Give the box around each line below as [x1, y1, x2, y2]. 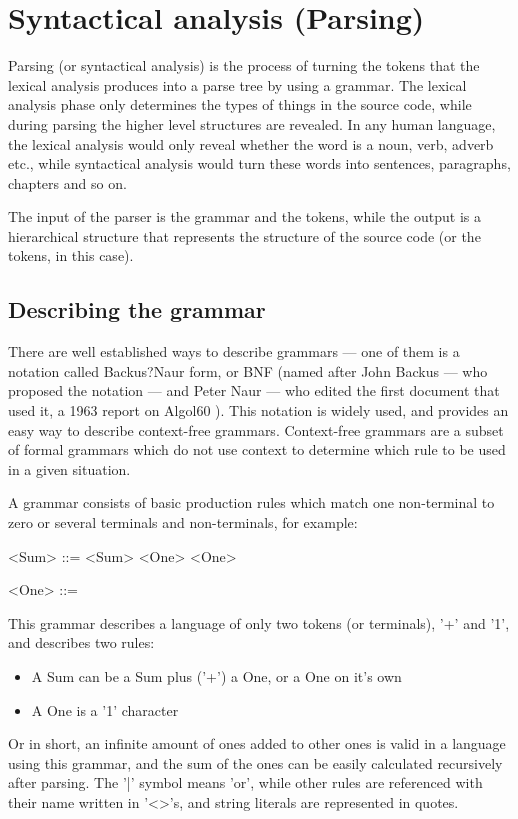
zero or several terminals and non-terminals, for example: [8, 512, 358, 533]
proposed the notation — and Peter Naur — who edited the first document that [8, 380, 500, 401]
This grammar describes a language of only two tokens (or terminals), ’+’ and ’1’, [8, 612, 510, 633]
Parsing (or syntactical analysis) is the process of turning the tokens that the [8, 55, 480, 76]
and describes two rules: [8, 632, 155, 653]
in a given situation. [8, 458, 131, 479]
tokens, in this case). [8, 245, 134, 266]
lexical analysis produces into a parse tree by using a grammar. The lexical [8, 74, 467, 95]
